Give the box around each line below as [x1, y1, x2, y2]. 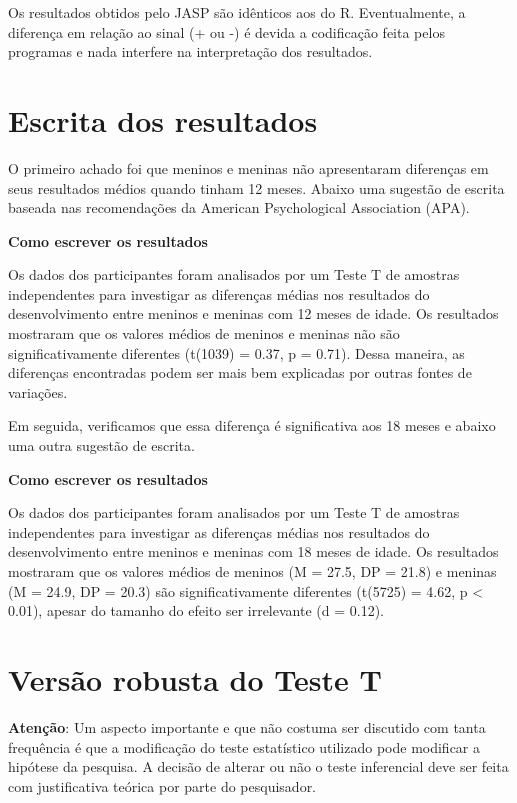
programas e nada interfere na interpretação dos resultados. [8, 41, 373, 62]
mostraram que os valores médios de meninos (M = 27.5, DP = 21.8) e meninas [8, 561, 497, 581]
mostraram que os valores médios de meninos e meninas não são [8, 323, 400, 344]
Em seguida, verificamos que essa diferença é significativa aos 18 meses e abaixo [8, 415, 496, 436]
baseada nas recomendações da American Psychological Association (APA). [8, 197, 470, 218]
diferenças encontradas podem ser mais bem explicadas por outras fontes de [8, 362, 472, 383]
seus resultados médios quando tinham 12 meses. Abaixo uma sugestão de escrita [8, 177, 505, 198]
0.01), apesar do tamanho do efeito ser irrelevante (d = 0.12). [8, 600, 384, 621]
